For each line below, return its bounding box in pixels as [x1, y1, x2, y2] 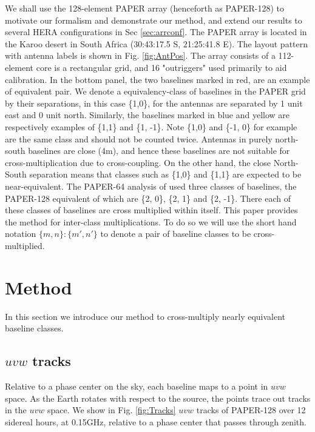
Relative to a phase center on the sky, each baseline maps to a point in [5, 379, 268, 392]
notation [5, 227, 36, 240]
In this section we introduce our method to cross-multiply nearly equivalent [5, 310, 286, 322]
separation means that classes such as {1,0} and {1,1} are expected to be [29, 168, 302, 181]
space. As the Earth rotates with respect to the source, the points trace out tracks [5, 391, 311, 404]
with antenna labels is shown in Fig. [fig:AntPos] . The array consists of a [5, 49, 276, 62]
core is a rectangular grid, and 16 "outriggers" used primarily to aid [36, 61, 287, 73]
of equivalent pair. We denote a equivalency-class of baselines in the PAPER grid [5, 85, 306, 98]
